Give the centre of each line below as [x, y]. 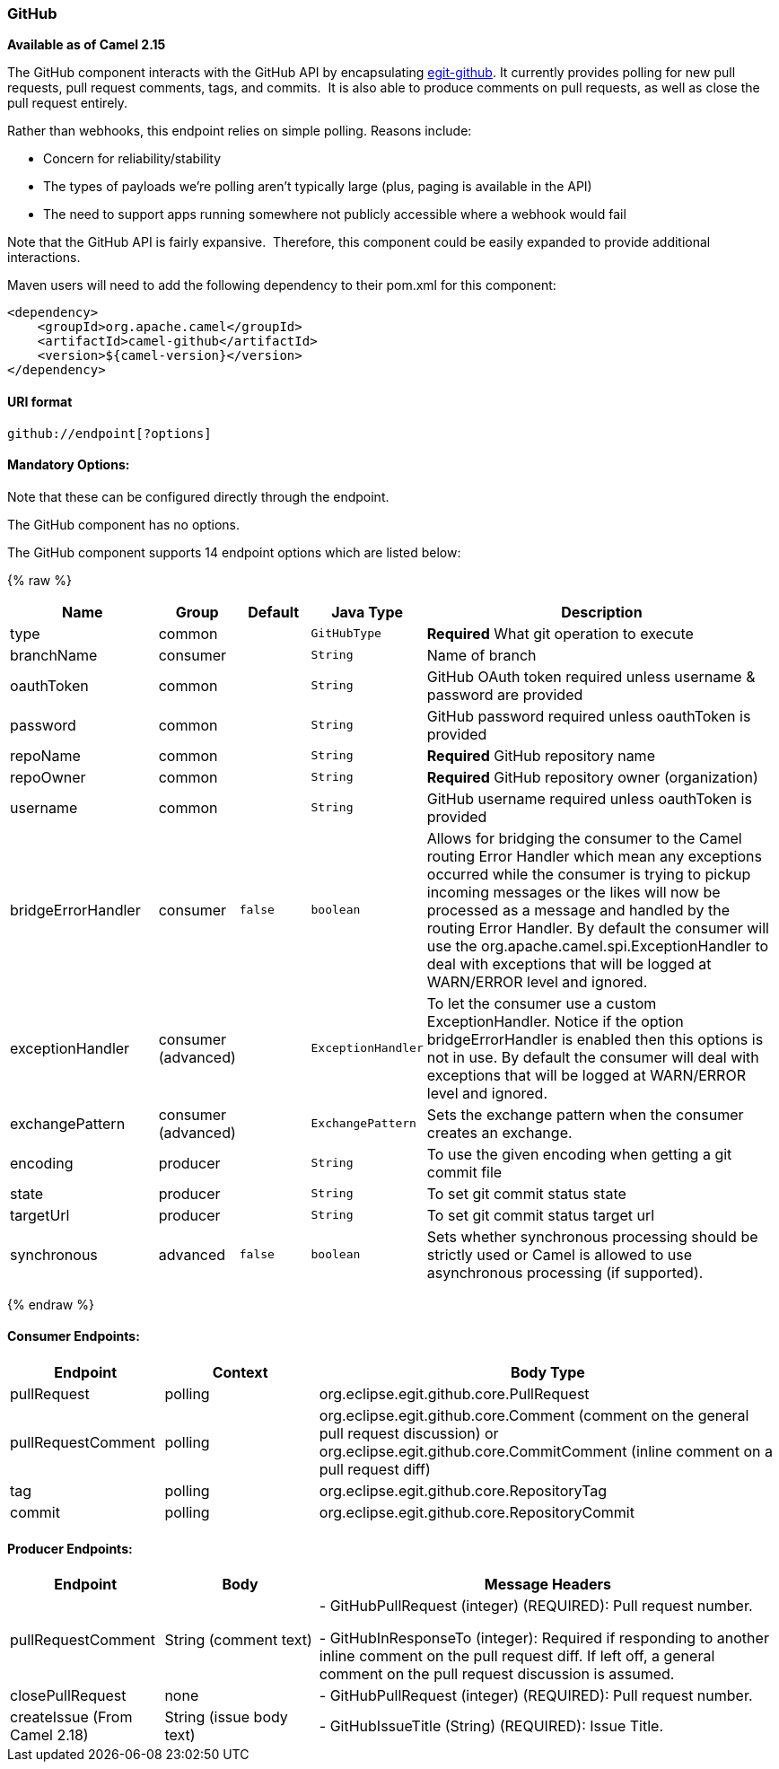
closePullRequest [68, 1696]
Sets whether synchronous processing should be [592, 1236]
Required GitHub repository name [541, 755]
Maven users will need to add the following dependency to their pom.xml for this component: [282, 285]
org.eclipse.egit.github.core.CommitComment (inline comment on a [546, 1452]
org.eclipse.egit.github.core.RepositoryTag [463, 1491]
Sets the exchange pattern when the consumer [585, 1114]
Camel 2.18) [49, 1735]
